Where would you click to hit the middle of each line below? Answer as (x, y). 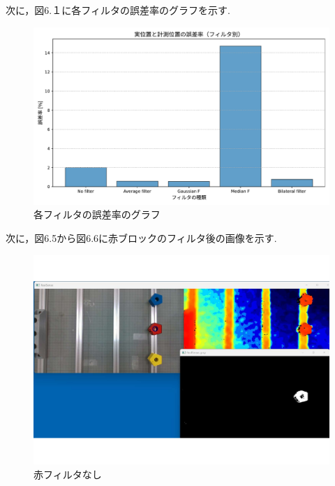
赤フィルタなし (68, 474)
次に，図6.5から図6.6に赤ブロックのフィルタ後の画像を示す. (141, 238)
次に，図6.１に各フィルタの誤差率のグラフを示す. (118, 10)
